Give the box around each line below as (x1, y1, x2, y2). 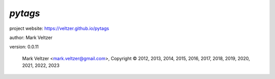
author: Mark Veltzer (9, 34, 53, 41)
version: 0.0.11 (9, 44, 39, 50)
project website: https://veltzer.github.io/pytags (9, 25, 109, 31)
